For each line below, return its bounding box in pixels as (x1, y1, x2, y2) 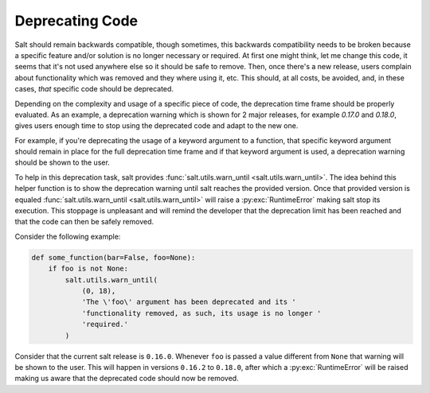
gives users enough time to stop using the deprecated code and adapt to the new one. (14, 121, 299, 130)
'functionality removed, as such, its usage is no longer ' (81, 309, 322, 317)
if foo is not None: (48, 264, 129, 274)
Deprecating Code (14, 12, 139, 29)
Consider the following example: (14, 232, 121, 241)
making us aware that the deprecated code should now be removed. (14, 374, 239, 383)
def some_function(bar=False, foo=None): (31, 253, 196, 262)
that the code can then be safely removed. (14, 217, 154, 227)
